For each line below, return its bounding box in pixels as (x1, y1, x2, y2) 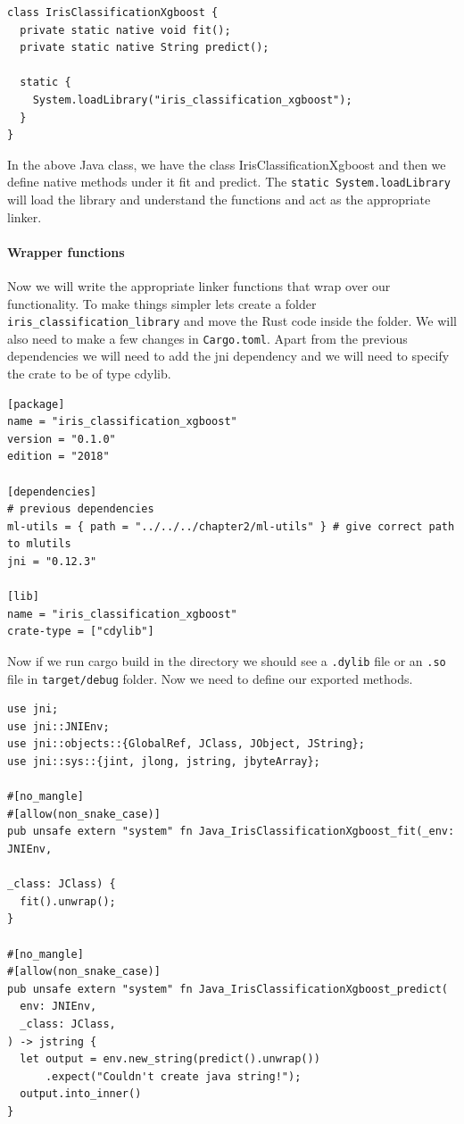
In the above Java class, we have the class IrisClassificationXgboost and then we (7, 154, 446, 173)
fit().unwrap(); (20, 895, 116, 908)
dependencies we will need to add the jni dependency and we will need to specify (7, 346, 450, 365)
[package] (7, 397, 65, 411)
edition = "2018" (7, 450, 110, 463)
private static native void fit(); (20, 23, 231, 37)
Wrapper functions (7, 242, 125, 261)
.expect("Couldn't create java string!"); (45, 1070, 302, 1083)
